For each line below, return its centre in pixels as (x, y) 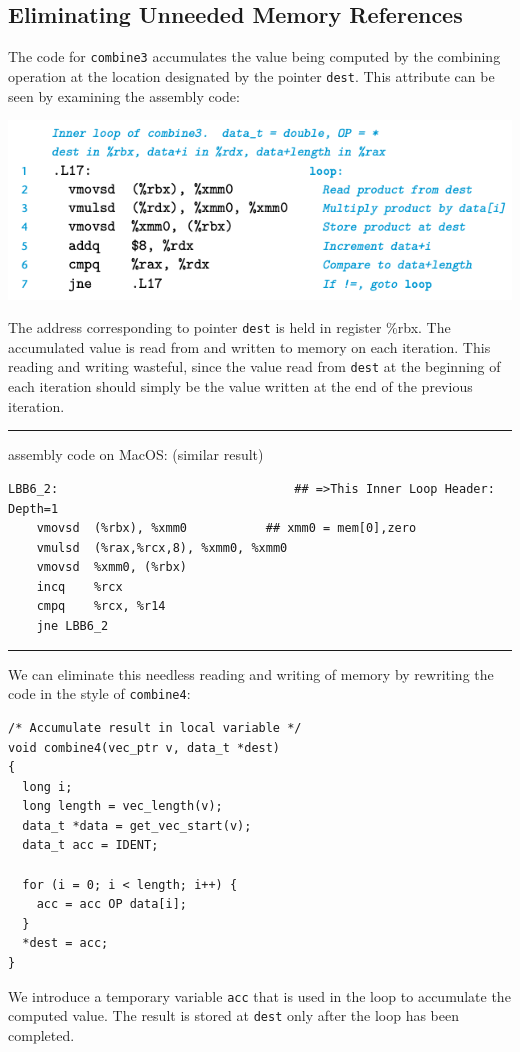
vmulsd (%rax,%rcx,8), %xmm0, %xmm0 (162, 547)
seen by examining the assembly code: (124, 95)
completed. (41, 1034)
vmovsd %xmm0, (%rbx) (111, 567)
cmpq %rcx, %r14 (101, 606)
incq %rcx (79, 586)
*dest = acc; (65, 943)
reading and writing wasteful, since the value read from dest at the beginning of (254, 366)
